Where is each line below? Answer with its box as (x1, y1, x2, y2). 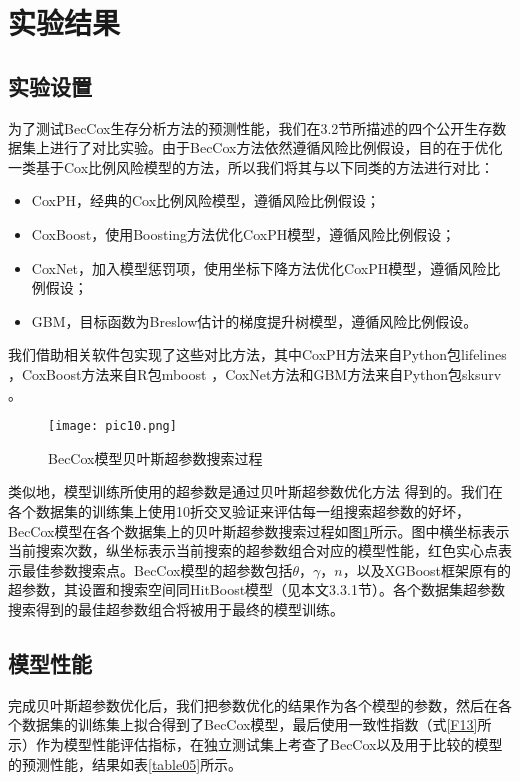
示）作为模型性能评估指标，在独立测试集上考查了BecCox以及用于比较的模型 (8, 733, 503, 754)
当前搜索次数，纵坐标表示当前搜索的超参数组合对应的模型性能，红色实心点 (8, 540, 498, 561)
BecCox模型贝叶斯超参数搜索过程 (48, 447, 263, 468)
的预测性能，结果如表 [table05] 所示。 (8, 753, 243, 774)
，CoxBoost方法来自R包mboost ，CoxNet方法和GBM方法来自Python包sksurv (8, 363, 502, 384)
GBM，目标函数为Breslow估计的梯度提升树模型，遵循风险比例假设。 (31, 310, 478, 331)
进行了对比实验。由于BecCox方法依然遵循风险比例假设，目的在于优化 (49, 137, 503, 158)
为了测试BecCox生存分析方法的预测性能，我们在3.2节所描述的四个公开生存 (8, 117, 493, 138)
